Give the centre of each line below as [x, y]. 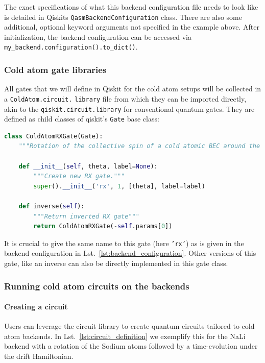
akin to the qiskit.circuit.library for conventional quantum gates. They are [129, 108]
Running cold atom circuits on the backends [97, 286]
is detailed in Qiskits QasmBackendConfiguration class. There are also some [123, 17]
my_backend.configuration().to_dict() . [71, 47]
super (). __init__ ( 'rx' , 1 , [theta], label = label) [119, 186]
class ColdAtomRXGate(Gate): [54, 136]
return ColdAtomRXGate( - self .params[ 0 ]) [103, 226]
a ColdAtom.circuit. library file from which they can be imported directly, [125, 98]
